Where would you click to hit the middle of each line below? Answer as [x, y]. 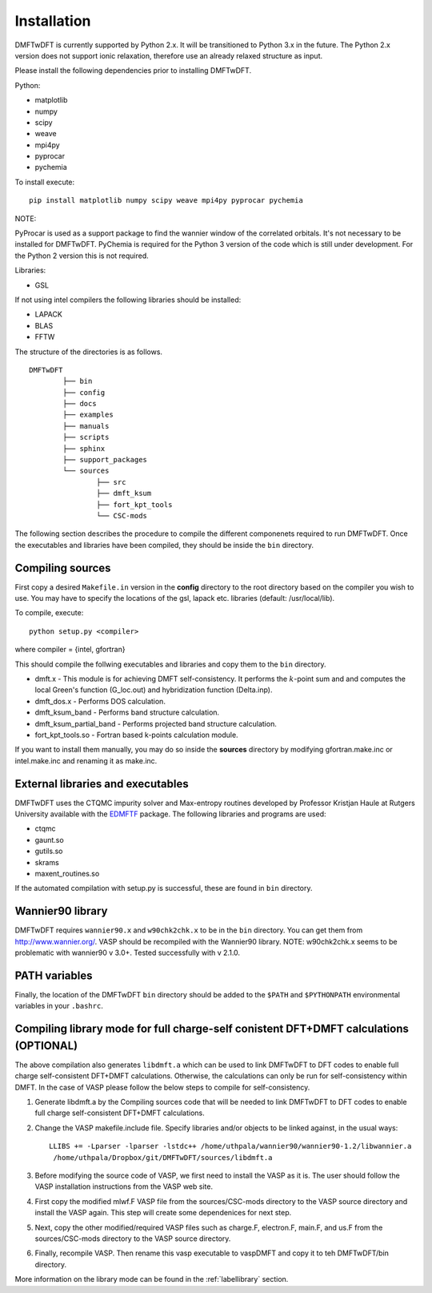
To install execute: [45, 182]
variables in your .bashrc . [59, 1006]
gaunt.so [49, 840]
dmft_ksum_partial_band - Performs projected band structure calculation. [156, 723]
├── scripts [86, 437]
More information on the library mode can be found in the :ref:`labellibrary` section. [152, 1279]
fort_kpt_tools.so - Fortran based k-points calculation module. [137, 735]
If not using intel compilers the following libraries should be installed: [128, 300]
